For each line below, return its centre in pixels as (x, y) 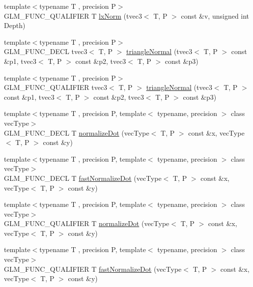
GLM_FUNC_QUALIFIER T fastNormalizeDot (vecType (93, 269)
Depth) (15, 25)
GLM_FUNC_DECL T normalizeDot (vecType (77, 132)
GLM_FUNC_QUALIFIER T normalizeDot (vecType (87, 223)
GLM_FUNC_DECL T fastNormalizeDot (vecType (83, 178)
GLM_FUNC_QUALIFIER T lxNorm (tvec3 (73, 15)
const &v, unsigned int (215, 15)
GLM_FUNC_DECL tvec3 (46, 51)
